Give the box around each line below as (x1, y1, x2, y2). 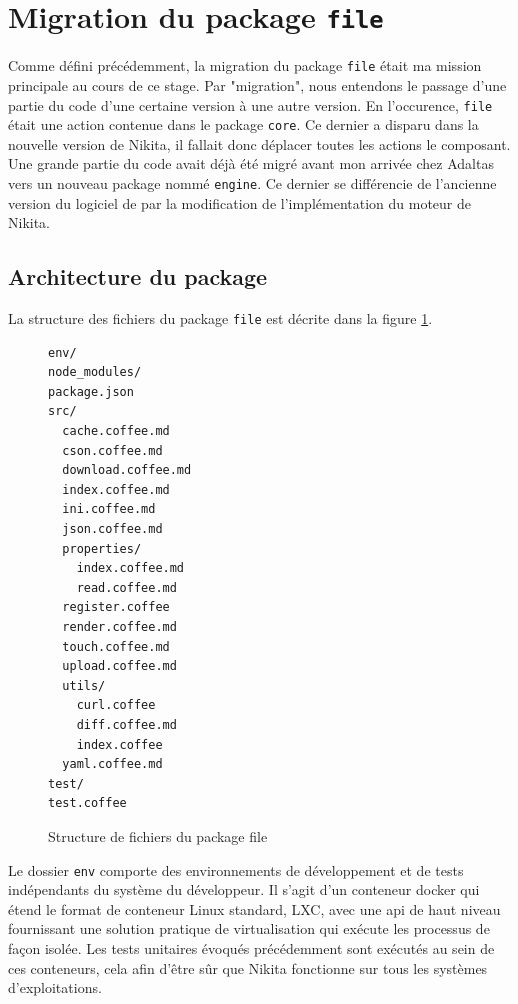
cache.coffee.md (62, 424, 170, 439)
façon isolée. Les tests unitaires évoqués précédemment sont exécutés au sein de (8, 937, 495, 958)
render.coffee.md (62, 620, 177, 635)
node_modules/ (48, 365, 142, 380)
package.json (48, 384, 134, 399)
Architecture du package (8, 261, 268, 292)
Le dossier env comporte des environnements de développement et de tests (8, 859, 464, 880)
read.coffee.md (76, 580, 177, 595)
